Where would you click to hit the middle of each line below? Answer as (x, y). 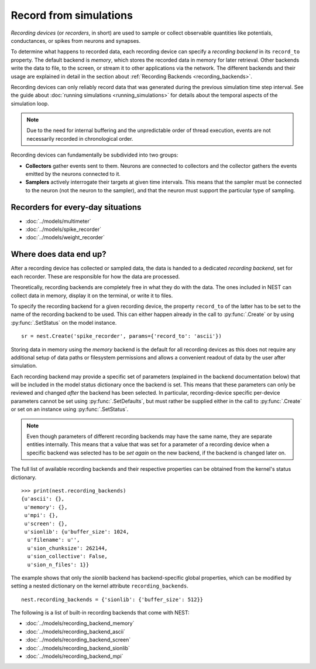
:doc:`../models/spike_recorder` (63, 229)
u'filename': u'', (54, 540)
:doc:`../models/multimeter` (58, 221)
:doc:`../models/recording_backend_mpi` (74, 656)
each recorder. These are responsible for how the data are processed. (95, 276)
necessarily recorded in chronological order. (80, 138)
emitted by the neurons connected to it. (73, 174)
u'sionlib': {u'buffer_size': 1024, (77, 532)
